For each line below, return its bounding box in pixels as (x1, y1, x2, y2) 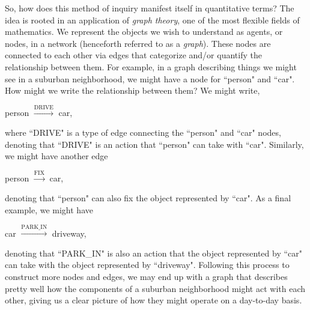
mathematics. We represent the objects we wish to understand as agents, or (5, 25, 283, 38)
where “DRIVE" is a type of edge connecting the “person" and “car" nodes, (5, 126, 281, 139)
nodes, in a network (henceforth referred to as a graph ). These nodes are (5, 37, 271, 49)
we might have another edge (5, 150, 108, 162)
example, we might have (5, 203, 93, 216)
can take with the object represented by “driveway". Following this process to (5, 258, 290, 271)
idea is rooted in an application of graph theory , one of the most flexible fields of (5, 13, 300, 26)
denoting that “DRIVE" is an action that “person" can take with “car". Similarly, (5, 138, 304, 150)
